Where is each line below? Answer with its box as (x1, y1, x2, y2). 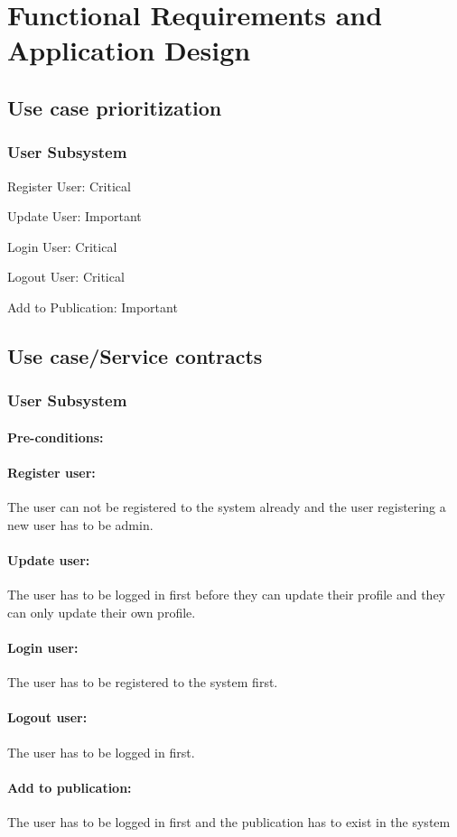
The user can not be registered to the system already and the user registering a (7, 498, 446, 516)
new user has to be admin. (7, 515, 154, 534)
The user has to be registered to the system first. (7, 673, 278, 692)
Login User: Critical (7, 237, 117, 256)
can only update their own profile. (7, 602, 196, 621)
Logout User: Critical (7, 267, 125, 286)
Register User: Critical (7, 176, 131, 195)
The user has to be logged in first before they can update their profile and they (7, 585, 446, 604)
